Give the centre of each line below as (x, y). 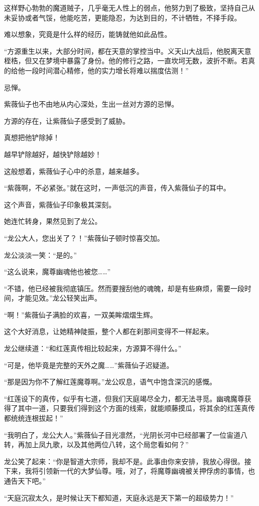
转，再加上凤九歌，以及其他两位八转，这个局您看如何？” (96, 444)
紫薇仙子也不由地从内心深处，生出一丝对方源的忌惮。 (91, 104)
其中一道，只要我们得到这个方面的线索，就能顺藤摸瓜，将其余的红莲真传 (136, 408)
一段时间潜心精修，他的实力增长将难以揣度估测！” (107, 70)
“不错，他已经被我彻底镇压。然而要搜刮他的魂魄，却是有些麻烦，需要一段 (124, 288)
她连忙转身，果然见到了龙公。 (53, 221)
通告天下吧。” (25, 481)
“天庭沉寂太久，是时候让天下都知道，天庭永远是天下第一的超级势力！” (119, 497)
